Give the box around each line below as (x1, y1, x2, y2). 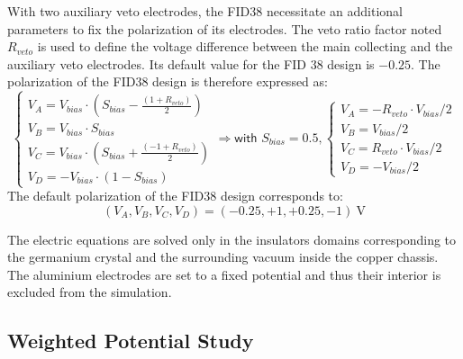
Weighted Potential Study (7, 327, 254, 355)
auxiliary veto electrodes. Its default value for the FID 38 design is (7, 54, 375, 73)
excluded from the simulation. (7, 283, 172, 301)
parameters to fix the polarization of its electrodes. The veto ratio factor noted (7, 19, 442, 38)
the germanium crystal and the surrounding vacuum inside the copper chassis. (7, 247, 439, 266)
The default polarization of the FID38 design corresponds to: (7, 186, 343, 205)
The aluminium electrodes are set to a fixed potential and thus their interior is (7, 265, 441, 283)
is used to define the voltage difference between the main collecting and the (37, 37, 453, 56)
